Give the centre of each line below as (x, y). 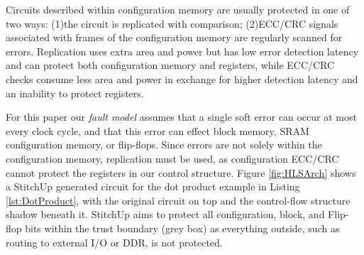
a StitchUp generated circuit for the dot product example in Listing (153, 186)
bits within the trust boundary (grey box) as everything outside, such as (182, 228)
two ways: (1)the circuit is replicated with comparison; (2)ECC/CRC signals (172, 23)
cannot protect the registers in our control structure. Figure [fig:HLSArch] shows (181, 172)
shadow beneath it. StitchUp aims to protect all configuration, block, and (165, 214)
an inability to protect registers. (75, 93)
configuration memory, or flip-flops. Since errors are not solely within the (164, 145)
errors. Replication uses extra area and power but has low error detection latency (182, 51)
